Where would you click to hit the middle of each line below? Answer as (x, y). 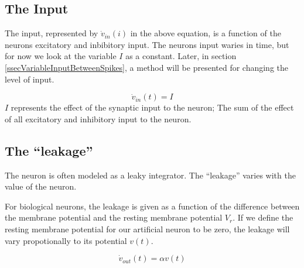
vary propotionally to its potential (66, 240)
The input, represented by (52, 33)
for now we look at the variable (61, 56)
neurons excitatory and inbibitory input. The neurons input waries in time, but (147, 44)
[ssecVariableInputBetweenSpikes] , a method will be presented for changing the (147, 67)
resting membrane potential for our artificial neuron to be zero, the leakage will (147, 229)
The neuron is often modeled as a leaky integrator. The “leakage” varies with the (150, 175)
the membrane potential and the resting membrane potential (114, 217)
